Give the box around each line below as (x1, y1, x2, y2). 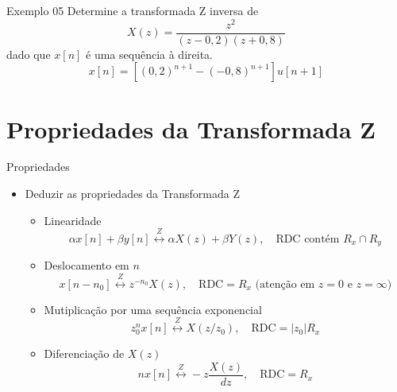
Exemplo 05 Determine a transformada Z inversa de (6, 2, 259, 18)
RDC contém (276, 234, 340, 246)
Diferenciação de (44, 345, 125, 362)
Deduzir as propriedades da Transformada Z (25, 185, 240, 202)
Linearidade (44, 212, 102, 228)
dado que (6, 45, 51, 62)
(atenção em (255, 278, 315, 290)
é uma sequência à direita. (86, 45, 213, 62)
